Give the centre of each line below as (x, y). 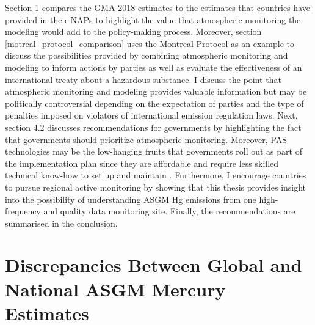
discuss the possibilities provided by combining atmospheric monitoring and (147, 55)
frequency (23, 211)
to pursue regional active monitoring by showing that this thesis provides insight (156, 187)
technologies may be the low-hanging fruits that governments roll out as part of (154, 151)
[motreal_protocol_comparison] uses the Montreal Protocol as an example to (150, 43)
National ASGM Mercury (115, 289)
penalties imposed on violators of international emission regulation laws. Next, (151, 115)
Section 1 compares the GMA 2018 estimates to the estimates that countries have (157, 7)
